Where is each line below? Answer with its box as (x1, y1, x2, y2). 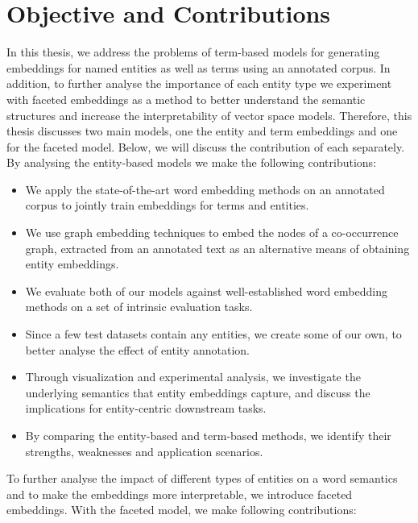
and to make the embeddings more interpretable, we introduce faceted (6, 485, 353, 502)
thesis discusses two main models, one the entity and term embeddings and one (6, 122, 398, 139)
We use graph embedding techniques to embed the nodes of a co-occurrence (25, 224, 399, 241)
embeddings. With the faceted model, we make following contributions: (6, 501, 357, 518)
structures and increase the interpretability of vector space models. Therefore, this (6, 106, 412, 123)
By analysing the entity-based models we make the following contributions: (6, 154, 377, 171)
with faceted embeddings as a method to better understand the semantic (6, 90, 366, 107)
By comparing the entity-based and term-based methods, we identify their (25, 427, 391, 443)
